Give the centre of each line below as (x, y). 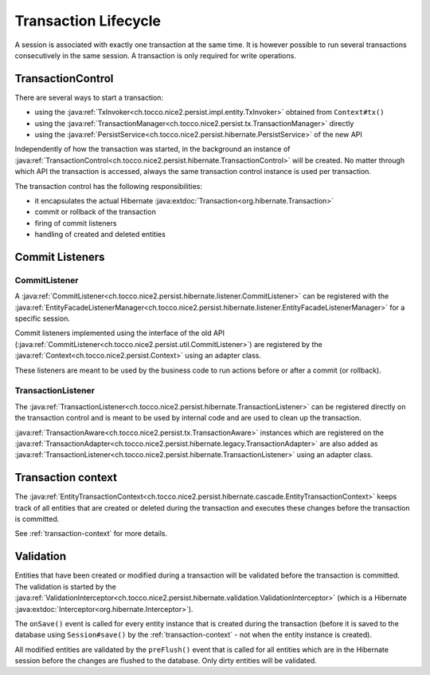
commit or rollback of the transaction (96, 212)
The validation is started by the (66, 586)
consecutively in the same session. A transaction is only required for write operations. (155, 55)
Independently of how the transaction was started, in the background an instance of (152, 149)
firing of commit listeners (76, 223)
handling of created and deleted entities (100, 235)
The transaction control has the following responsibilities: (109, 186)
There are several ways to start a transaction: (89, 97)
